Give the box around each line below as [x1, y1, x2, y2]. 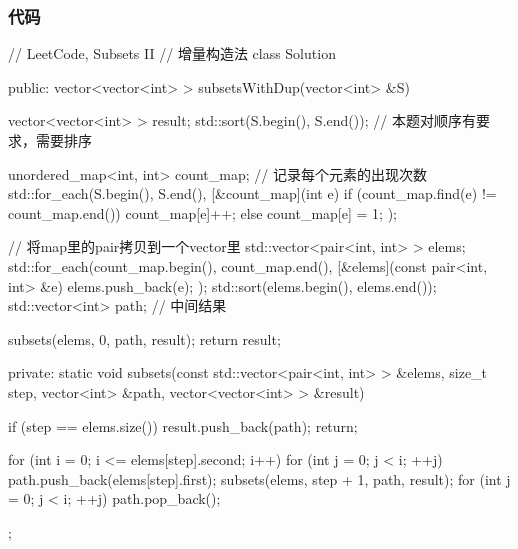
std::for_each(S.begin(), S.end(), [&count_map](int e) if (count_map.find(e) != [8, 183, 497, 204]
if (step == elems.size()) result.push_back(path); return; [8, 415, 358, 436]
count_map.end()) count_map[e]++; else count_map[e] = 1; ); [8, 202, 397, 223]
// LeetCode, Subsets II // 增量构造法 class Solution [8, 43, 336, 64]
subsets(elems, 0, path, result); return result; [8, 328, 281, 349]
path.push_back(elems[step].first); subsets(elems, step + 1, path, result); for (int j [8, 468, 511, 489]
